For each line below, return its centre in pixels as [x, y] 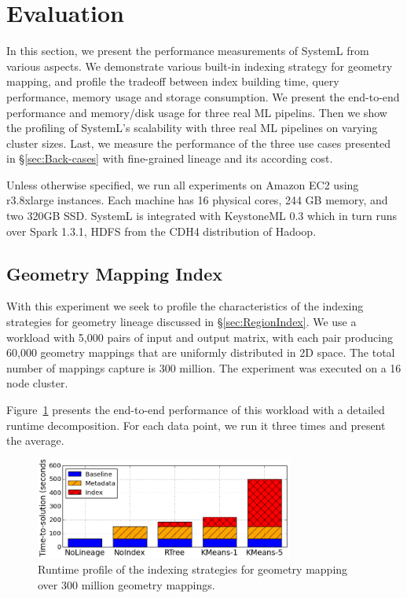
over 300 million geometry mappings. [126, 584]
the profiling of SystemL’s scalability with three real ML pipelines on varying [192, 128]
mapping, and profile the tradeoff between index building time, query [173, 81]
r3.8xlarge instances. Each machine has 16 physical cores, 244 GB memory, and [197, 200]
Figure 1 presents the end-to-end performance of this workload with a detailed [196, 410]
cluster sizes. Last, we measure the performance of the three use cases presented [199, 143]
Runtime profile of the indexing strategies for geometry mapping [193, 569]
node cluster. [37, 383]
